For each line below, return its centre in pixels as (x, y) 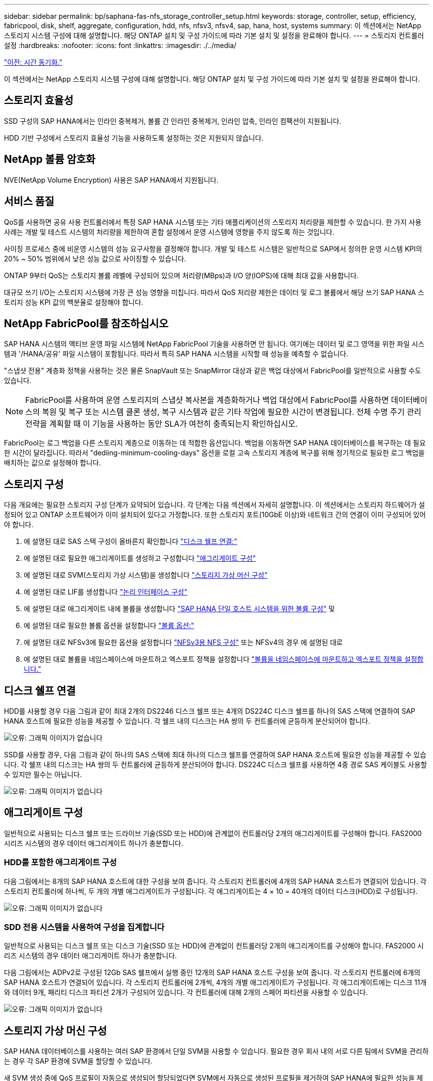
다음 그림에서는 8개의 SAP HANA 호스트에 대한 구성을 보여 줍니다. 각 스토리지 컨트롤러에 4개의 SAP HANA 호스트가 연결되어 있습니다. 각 (215, 881)
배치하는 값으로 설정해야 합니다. (53, 463)
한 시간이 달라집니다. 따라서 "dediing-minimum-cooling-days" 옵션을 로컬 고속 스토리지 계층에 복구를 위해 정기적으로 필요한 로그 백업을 (215, 453)
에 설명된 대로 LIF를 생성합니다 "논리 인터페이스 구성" (106, 592)
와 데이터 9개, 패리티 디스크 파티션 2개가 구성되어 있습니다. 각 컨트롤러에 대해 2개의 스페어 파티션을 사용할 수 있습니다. (186, 992)
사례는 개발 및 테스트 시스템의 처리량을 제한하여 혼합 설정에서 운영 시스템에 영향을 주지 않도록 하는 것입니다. (169, 232)
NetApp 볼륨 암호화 (50, 159)
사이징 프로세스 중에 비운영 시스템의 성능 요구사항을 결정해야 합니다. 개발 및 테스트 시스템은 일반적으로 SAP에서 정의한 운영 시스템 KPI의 (213, 248)
